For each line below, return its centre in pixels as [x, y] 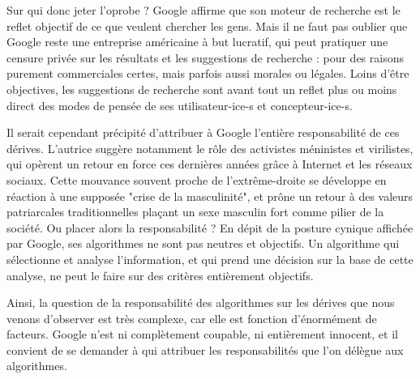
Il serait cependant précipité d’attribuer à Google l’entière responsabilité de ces [203, 132]
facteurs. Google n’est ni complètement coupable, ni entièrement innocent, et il [202, 334]
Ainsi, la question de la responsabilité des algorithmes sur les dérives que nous [201, 302]
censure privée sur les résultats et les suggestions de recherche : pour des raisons [205, 57]
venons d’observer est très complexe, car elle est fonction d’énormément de [192, 318]
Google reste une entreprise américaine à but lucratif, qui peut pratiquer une [197, 42]
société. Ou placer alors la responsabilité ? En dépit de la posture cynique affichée [210, 227]
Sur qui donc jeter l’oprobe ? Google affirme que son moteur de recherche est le [204, 10]
